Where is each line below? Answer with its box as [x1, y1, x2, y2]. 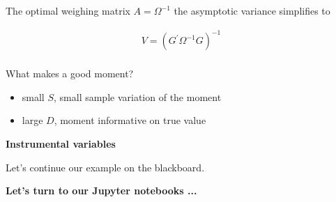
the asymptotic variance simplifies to [174, 3, 330, 17]
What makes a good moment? [6, 66, 134, 81]
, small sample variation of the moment [54, 89, 222, 104]
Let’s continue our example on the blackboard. [6, 160, 205, 174]
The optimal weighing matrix [6, 3, 130, 17]
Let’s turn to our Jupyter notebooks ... [6, 183, 197, 198]
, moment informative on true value [54, 113, 206, 127]
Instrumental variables [6, 136, 116, 150]
